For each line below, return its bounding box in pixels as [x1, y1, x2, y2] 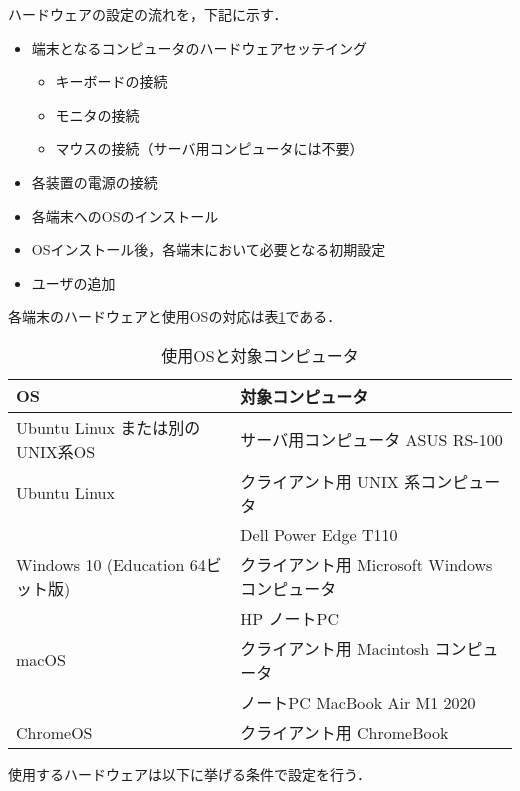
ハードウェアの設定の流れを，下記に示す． [8, 4, 288, 24]
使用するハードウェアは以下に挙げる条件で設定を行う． [8, 763, 371, 784]
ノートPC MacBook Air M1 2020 [240, 690, 476, 714]
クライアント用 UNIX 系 [240, 469, 421, 493]
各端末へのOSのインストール [31, 205, 219, 226]
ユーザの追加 [31, 272, 116, 293]
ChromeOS [16, 720, 93, 744]
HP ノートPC [240, 606, 340, 630]
